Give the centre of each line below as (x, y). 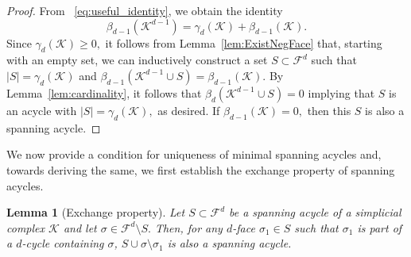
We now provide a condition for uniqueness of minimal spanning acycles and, (194, 154)
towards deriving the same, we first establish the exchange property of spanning (201, 169)
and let (80, 227)
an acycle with (42, 110)
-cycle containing (63, 243)
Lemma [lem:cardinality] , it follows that (104, 92)
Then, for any (188, 227)
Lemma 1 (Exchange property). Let (96, 212)
